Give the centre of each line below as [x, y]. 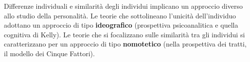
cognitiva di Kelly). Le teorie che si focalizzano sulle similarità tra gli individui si [125, 34]
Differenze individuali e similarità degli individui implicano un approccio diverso [123, 6]
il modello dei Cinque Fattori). [49, 53]
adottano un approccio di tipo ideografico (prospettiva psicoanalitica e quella [121, 25]
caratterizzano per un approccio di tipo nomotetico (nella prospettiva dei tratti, [125, 44]
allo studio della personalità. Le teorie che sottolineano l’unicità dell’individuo [120, 15]
